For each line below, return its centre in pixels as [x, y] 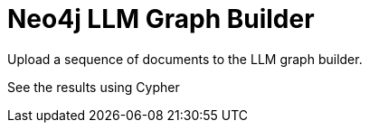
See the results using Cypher [94, 87]
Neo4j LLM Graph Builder [161, 19]
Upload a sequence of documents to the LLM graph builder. [185, 59]
